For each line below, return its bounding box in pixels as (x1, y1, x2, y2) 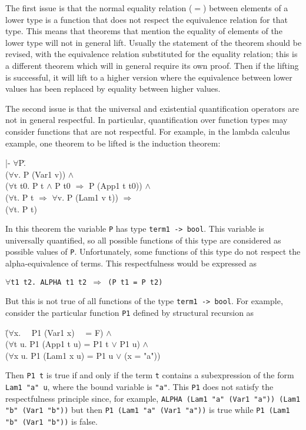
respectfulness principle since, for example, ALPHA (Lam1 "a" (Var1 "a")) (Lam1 (5, 392, 301, 404)
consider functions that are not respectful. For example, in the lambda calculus (5, 125, 290, 137)
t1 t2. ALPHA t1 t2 (11, 278, 87, 286)
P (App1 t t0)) (88, 179, 142, 192)
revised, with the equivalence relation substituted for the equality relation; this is (5, 48, 298, 60)
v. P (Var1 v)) (14, 168, 66, 180)
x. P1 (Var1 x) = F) (14, 326, 104, 338)
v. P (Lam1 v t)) (57, 191, 118, 203)
